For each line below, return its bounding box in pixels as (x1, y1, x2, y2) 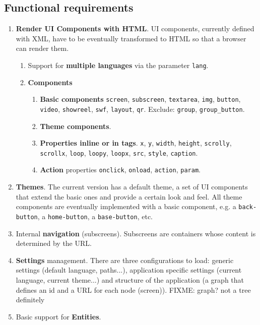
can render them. (16, 43, 69, 53)
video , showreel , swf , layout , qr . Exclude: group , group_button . (40, 103, 245, 114)
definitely (16, 294, 45, 305)
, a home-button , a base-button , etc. (37, 211, 153, 221)
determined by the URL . (16, 238, 92, 248)
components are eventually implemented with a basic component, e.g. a (16, 201, 236, 212)
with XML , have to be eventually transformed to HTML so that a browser (16, 33, 246, 43)
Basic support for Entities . (16, 311, 101, 321)
